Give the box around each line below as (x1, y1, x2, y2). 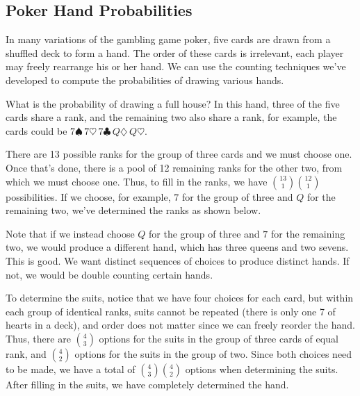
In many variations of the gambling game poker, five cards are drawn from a (6, 32, 331, 47)
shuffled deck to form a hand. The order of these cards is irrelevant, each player (6, 45, 344, 60)
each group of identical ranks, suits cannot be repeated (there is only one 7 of (6, 304, 336, 318)
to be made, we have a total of (6, 361, 136, 376)
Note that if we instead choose (6, 226, 135, 240)
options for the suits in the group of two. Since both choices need (74, 346, 352, 361)
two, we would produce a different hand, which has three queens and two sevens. (6, 240, 349, 254)
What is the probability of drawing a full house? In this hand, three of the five (6, 96, 340, 110)
